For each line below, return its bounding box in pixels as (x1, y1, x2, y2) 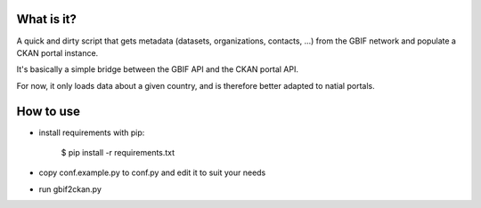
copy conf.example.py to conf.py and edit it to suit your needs (38, 167, 266, 178)
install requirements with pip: (38, 127, 145, 138)
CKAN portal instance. (16, 47, 99, 58)
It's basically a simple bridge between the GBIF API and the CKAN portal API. (16, 64, 298, 75)
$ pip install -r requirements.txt (61, 147, 175, 157)
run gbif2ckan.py (38, 183, 102, 195)
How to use (16, 103, 80, 119)
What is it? (16, 12, 77, 27)
